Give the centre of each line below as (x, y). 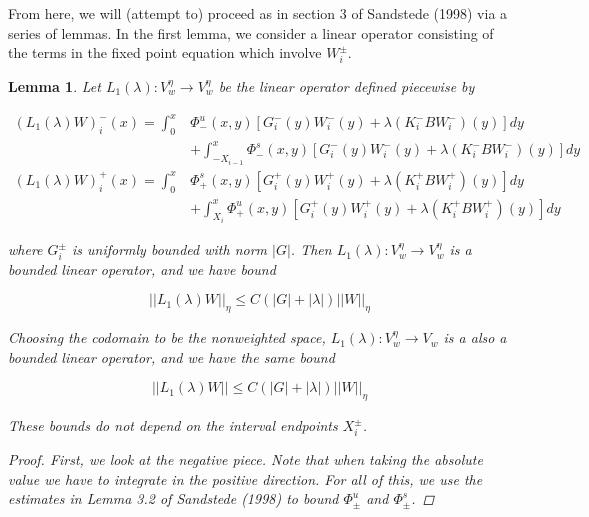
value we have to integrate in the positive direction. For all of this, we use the (245, 478)
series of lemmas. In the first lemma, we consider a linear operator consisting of (251, 32)
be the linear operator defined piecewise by (346, 85)
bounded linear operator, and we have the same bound (171, 356)
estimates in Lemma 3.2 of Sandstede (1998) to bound (173, 498)
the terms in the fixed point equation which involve (165, 52)
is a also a (475, 337)
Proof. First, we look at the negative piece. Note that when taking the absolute (245, 458)
